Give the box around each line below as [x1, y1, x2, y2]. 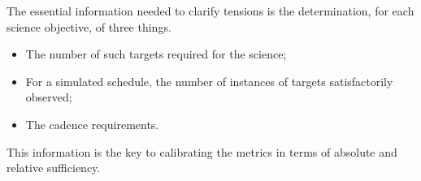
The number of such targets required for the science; [25, 45, 287, 62]
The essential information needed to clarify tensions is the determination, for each [7, 2, 414, 19]
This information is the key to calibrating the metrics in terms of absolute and [7, 143, 397, 160]
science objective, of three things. [7, 18, 171, 35]
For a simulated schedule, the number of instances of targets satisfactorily [25, 72, 393, 89]
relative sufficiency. [7, 159, 101, 176]
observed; [25, 88, 72, 106]
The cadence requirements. [25, 115, 159, 132]
